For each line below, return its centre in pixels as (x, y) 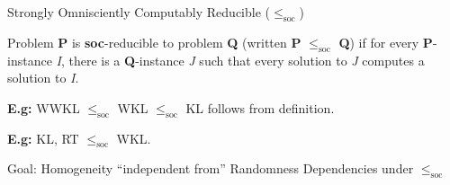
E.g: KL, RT (43, 138)
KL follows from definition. (260, 107)
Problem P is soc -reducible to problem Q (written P (154, 42)
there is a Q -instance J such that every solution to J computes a (247, 60)
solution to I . (43, 78)
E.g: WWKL (44, 107)
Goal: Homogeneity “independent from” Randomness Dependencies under (211, 168)
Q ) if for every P (386, 42)
